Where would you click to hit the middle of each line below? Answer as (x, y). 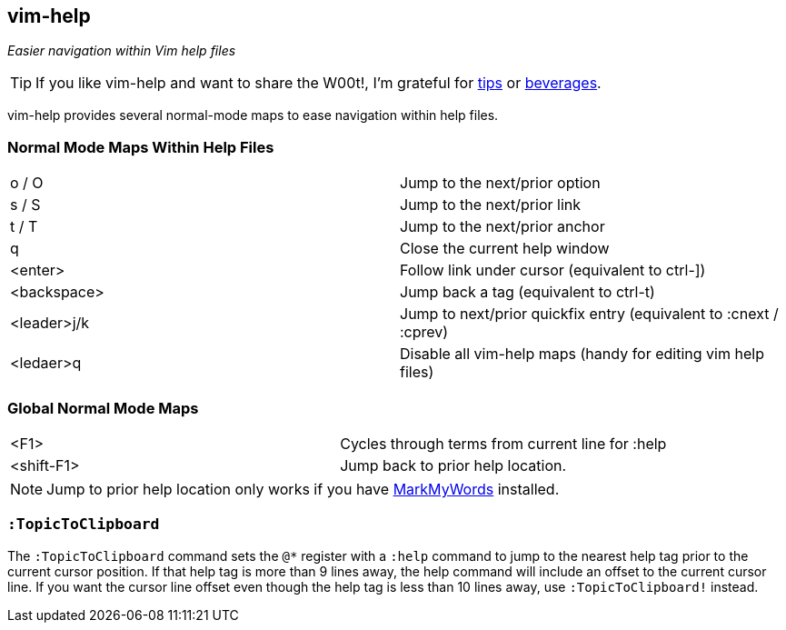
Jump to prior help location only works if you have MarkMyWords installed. (303, 489)
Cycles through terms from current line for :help (503, 443)
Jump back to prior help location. (453, 465)
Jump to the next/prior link (491, 205)
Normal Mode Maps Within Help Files (141, 147)
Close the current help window (505, 249)
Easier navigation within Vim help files (122, 51)
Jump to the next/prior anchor (502, 227)
